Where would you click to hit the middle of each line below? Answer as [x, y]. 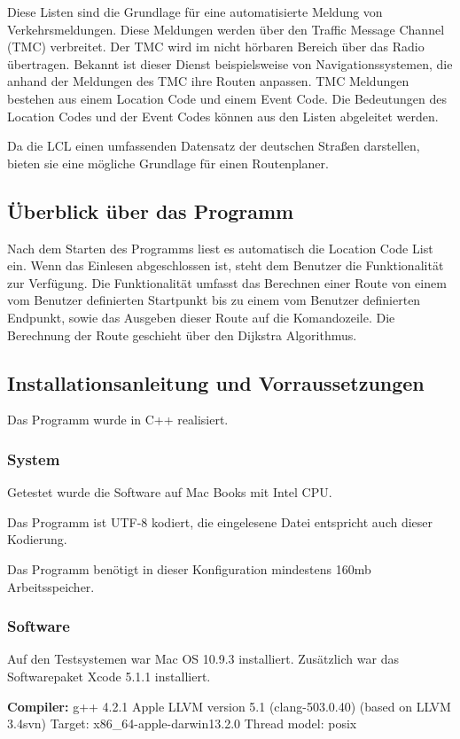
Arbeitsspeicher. [51, 586]
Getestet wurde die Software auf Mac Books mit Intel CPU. [170, 492]
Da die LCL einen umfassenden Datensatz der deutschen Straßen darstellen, [214, 146]
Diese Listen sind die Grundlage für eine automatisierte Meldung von [195, 12]
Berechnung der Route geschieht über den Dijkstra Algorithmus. [182, 334]
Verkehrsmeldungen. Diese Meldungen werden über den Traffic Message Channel [226, 29]
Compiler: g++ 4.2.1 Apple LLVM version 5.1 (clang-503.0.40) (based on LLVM [229, 706]
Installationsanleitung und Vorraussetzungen [216, 382]
